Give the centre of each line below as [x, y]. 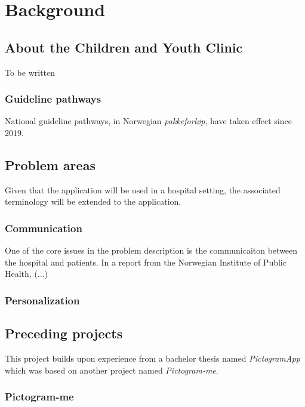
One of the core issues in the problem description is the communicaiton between [151, 250]
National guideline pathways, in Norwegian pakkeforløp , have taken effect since [148, 121]
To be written [30, 72]
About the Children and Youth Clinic [124, 47]
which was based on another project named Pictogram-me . [112, 370]
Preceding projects [64, 333]
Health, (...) [26, 274]
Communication [44, 228]
